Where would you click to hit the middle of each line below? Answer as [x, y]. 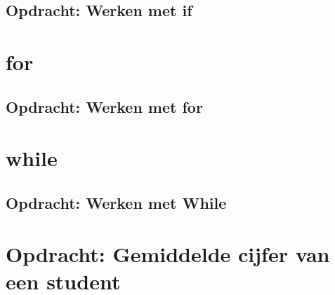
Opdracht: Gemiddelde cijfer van [168, 254]
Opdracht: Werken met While [116, 202]
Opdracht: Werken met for [104, 106]
